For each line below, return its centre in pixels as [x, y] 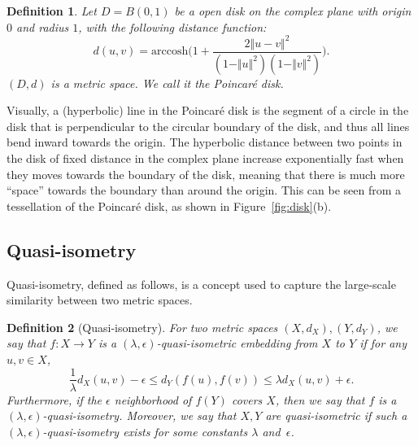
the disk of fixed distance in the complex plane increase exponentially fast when [205, 157]
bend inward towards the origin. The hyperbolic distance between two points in [205, 142]
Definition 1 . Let [52, 11]
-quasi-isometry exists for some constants [145, 431]
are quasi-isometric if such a [336, 415]
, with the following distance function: [172, 26]
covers [247, 399]
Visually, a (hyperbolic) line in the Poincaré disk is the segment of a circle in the [208, 110]
